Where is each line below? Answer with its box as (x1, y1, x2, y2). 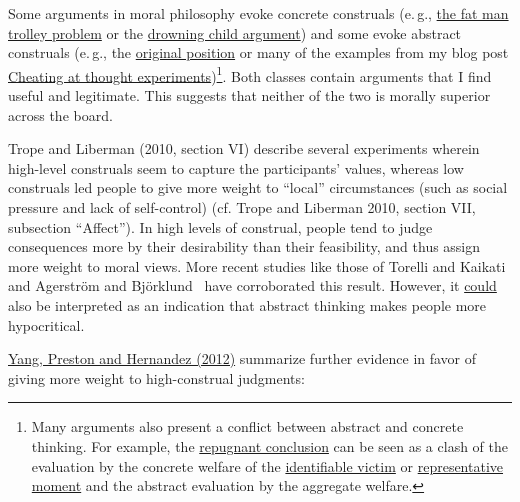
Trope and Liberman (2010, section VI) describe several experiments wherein (8, 138, 480, 159)
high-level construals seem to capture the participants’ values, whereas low (8, 157, 464, 178)
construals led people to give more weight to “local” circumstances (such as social (8, 177, 508, 198)
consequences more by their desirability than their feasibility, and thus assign (8, 236, 481, 257)
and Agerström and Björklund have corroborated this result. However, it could (8, 275, 497, 296)
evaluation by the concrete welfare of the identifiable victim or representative (31, 455, 504, 476)
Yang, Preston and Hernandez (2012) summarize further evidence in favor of (8, 348, 477, 369)
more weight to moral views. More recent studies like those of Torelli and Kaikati (8, 255, 506, 276)
